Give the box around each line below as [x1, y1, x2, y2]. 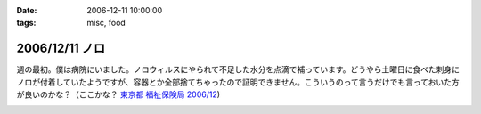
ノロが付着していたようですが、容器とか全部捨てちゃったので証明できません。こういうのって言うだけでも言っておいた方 [16, 77, 461, 87]
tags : [16, 18, 37, 28]
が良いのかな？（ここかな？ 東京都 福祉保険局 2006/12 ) [16, 89, 221, 100]
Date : [16, 5, 37, 15]
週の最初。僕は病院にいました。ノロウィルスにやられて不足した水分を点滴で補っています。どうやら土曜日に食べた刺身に [16, 64, 461, 75]
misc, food [86, 18, 126, 28]
